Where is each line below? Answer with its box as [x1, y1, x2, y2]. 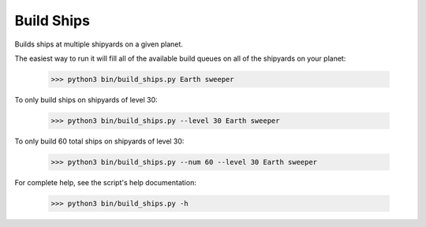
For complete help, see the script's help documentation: [14, 177, 196, 187]
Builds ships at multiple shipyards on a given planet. [14, 39, 183, 49]
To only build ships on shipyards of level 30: [14, 95, 158, 104]
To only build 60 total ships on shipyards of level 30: [14, 136, 185, 146]
